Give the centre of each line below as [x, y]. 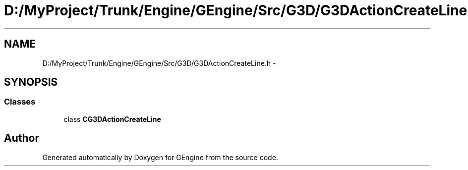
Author [22, 138]
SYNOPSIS [31, 82]
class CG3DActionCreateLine [112, 119]
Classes [20, 102]
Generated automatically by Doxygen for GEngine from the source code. [160, 157]
